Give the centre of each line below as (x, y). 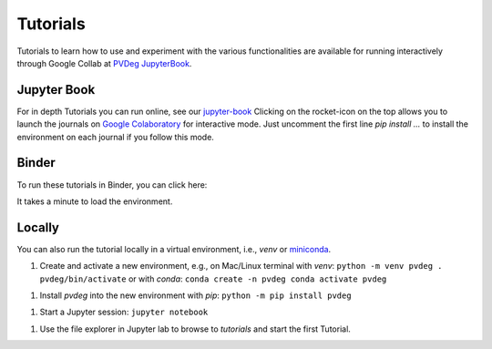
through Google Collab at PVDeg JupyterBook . (104, 63)
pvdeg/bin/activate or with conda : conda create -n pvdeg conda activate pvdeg (213, 279)
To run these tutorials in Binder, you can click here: (112, 185)
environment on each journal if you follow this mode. (115, 137)
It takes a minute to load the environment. (95, 201)
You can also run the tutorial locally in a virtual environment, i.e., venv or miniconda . (174, 249)
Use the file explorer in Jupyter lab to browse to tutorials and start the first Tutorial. (195, 329)
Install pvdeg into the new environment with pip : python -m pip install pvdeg (195, 295)
